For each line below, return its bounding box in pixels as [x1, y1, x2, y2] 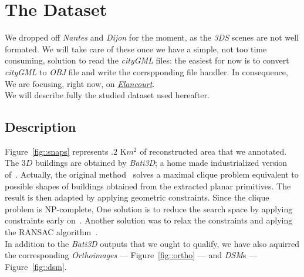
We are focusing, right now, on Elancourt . [5, 77, 155, 89]
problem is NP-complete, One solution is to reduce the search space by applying [5, 202, 293, 215]
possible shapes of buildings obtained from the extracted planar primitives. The [5, 179, 291, 192]
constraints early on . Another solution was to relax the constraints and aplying [5, 214, 293, 226]
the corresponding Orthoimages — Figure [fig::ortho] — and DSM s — [5, 249, 257, 261]
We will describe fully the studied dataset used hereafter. [5, 89, 210, 101]
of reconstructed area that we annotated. [140, 145, 287, 157]
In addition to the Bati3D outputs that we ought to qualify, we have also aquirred [5, 237, 300, 249]
